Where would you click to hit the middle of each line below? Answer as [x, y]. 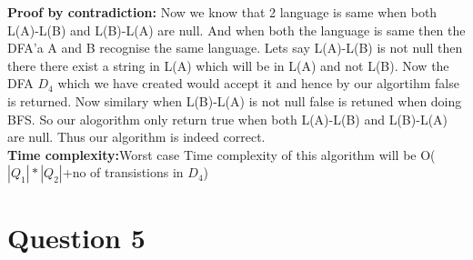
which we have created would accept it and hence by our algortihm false [258, 83]
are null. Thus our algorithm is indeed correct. [136, 137]
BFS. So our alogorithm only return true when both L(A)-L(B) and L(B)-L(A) [228, 119]
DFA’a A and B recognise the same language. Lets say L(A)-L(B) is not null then [235, 48]
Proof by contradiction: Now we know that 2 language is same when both [222, 12]
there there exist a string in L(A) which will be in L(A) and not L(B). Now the [228, 65]
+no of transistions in [123, 172]
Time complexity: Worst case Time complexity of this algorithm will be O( [221, 154]
